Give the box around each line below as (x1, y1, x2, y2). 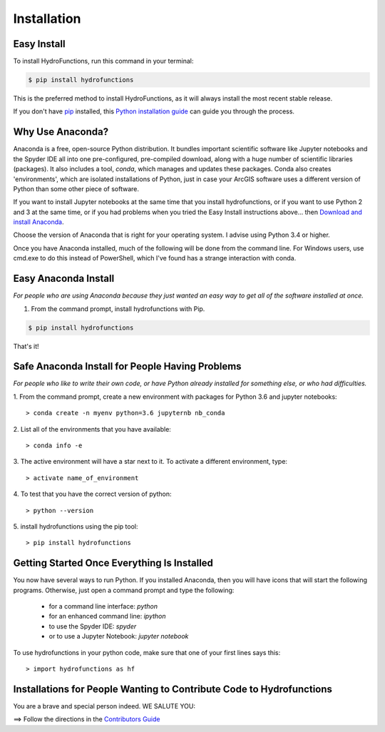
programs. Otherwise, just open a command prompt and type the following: (13, 586, 235, 594)
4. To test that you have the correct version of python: (13, 489, 172, 499)
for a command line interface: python (48, 602, 158, 610)
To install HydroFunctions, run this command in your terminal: (13, 57, 194, 66)
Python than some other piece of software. (13, 184, 139, 193)
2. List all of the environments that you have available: (13, 425, 171, 433)
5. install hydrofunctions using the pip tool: (13, 522, 138, 531)
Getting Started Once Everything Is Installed (13, 557, 214, 569)
